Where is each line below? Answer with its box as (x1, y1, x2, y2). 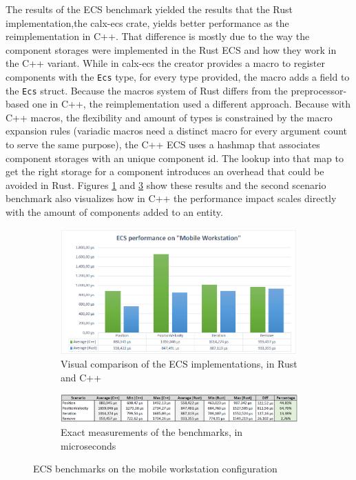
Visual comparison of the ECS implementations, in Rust (61, 357, 297, 371)
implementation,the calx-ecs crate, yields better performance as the (6, 15, 289, 30)
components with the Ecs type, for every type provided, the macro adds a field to (6, 69, 350, 83)
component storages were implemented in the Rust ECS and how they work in (6, 42, 337, 57)
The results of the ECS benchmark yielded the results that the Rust (6, 2, 293, 16)
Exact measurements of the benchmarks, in (61, 425, 243, 439)
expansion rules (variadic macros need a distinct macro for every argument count (6, 123, 348, 138)
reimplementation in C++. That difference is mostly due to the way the (6, 29, 310, 43)
